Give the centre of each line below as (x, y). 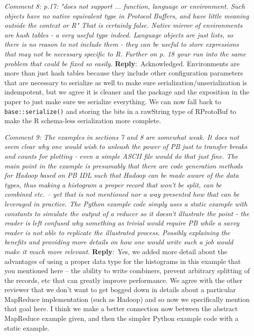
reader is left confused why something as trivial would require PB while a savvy (122, 223)
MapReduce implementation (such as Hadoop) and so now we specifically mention (127, 299)
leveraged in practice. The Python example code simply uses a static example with (126, 203)
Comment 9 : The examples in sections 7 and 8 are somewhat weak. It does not (122, 137)
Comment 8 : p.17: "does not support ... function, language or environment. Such (125, 6)
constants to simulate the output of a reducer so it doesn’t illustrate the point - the (127, 213)
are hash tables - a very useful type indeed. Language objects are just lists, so (119, 34)
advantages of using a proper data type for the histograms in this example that (123, 261)
